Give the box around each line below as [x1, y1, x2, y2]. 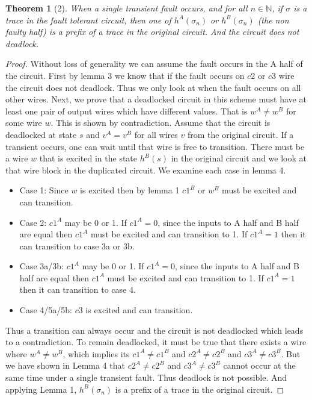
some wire [5, 116, 42, 129]
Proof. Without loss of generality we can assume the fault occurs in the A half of [5, 57, 303, 70]
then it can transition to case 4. [19, 283, 136, 296]
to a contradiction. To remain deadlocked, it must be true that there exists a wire [5, 336, 307, 348]
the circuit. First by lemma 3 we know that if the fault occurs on [5, 69, 245, 81]
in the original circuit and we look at [171, 152, 307, 164]
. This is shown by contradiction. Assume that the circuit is [50, 116, 271, 129]
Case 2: [19, 216, 47, 228]
